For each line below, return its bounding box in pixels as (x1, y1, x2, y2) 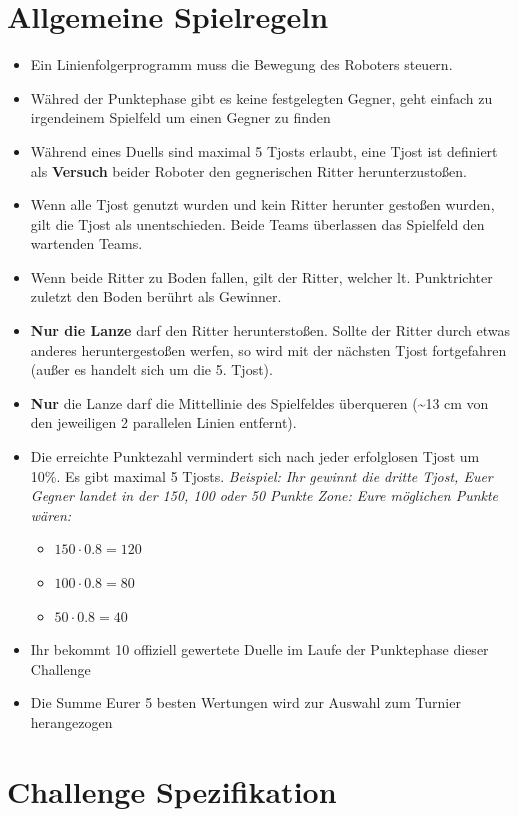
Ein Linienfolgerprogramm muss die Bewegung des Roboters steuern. (30, 54, 453, 75)
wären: (30, 504, 72, 525)
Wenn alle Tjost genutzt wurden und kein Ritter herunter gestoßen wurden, (30, 194, 495, 215)
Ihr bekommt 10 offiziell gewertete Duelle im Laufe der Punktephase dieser (30, 639, 489, 660)
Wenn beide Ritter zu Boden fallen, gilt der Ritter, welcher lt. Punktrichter (30, 266, 493, 287)
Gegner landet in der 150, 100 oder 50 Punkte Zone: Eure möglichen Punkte (30, 485, 499, 506)
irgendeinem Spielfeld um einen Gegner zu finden (30, 107, 331, 128)
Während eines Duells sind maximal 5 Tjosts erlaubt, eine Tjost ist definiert (30, 140, 498, 161)
